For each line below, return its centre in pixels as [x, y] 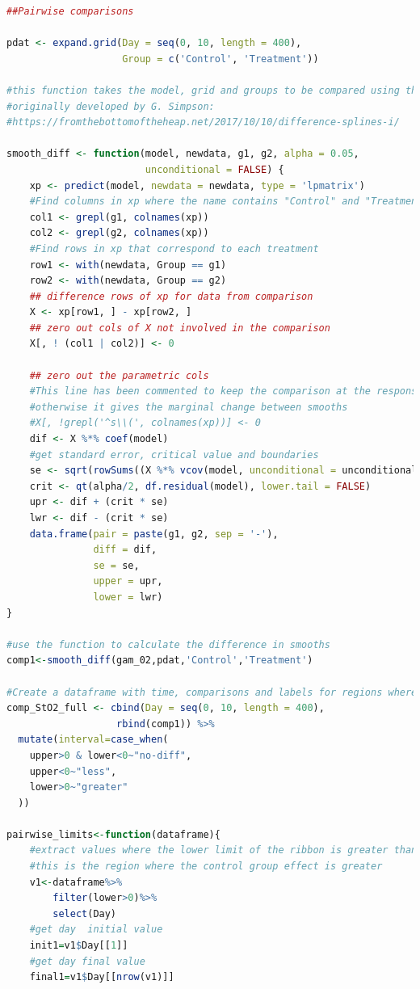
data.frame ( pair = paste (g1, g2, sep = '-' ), [154, 534]
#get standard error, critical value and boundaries [174, 455]
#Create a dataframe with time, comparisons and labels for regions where [212, 692]
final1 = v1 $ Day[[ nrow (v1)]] [102, 977]
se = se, [116, 565]
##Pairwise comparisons [70, 11]
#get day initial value [96, 930]
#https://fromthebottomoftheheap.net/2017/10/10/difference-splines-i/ [203, 122]
